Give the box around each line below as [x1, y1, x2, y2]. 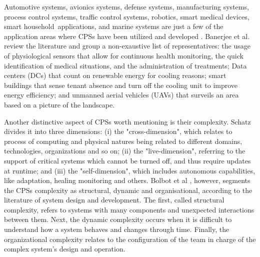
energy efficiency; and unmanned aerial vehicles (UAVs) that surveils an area [4, 89, 239, 100]
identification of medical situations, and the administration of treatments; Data [4, 60, 247, 70]
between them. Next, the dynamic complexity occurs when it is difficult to [4, 214, 232, 224]
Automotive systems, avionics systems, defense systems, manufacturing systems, [4, 1, 249, 11]
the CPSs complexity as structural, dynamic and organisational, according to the [4, 184, 252, 195]
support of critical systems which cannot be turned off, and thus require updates [4, 155, 251, 165]
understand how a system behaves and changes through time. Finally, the [4, 224, 229, 234]
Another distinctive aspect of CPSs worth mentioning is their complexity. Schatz [4, 116, 251, 126]
